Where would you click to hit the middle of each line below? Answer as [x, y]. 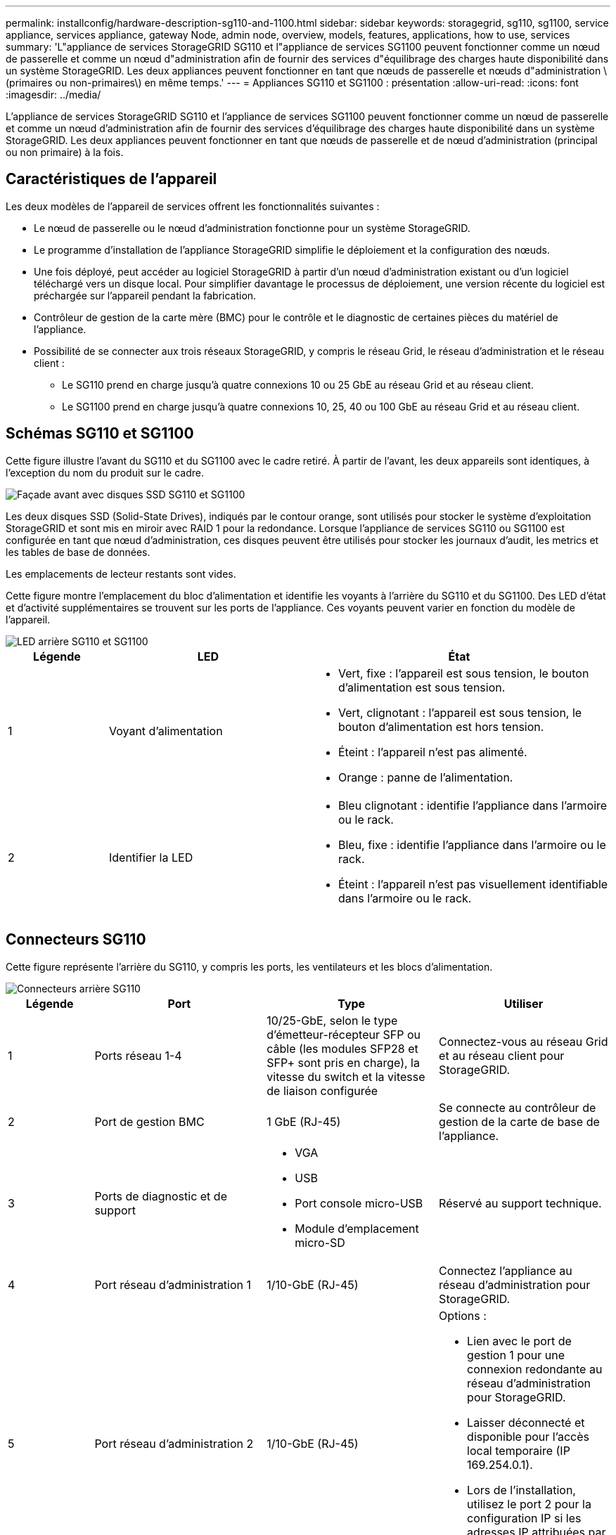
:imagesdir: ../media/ [53, 95]
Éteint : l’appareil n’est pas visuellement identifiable [473, 884]
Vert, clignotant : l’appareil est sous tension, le [460, 712]
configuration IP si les [524, 1518]
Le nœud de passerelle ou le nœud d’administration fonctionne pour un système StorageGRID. [252, 228]
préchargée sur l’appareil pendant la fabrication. [145, 295]
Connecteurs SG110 [76, 940]
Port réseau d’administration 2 [174, 1443]
